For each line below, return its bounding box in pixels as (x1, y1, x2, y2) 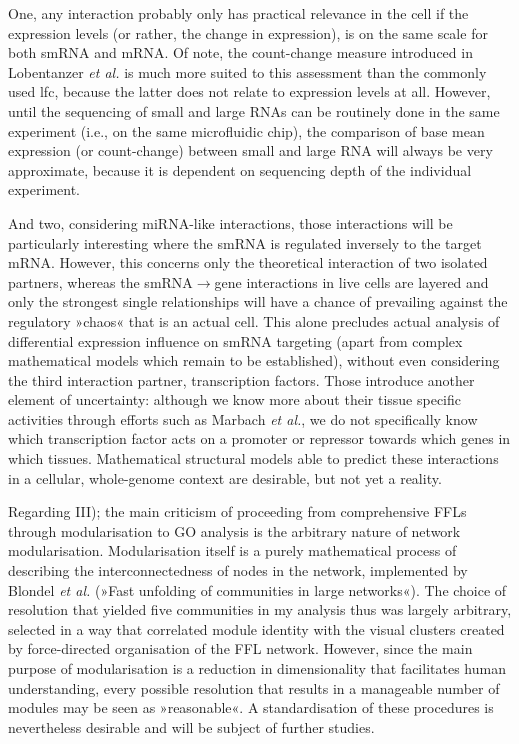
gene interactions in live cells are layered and (214, 271, 489, 292)
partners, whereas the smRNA (8, 271, 193, 292)
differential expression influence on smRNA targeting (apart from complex (8, 330, 463, 351)
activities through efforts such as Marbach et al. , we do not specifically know (8, 408, 478, 429)
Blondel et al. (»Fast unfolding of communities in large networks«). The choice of (8, 579, 507, 600)
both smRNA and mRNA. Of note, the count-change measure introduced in (8, 42, 473, 63)
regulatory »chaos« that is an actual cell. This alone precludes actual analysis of (8, 310, 500, 331)
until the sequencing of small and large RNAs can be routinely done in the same (8, 100, 500, 121)
